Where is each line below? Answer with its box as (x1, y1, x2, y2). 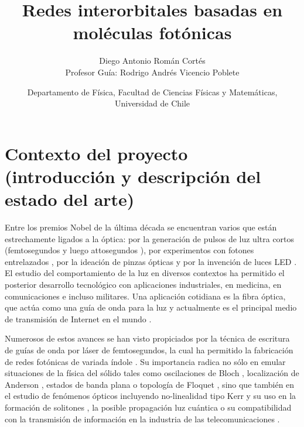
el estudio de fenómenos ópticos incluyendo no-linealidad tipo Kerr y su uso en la (5, 390, 296, 402)
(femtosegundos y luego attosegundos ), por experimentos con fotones (5, 244, 254, 256)
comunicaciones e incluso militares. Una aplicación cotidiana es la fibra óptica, (5, 290, 286, 302)
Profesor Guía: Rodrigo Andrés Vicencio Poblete (65, 66, 240, 78)
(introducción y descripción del (5, 164, 261, 188)
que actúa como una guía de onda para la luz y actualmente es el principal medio (5, 301, 297, 314)
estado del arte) (5, 187, 135, 211)
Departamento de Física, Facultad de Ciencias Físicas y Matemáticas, (27, 85, 278, 98)
